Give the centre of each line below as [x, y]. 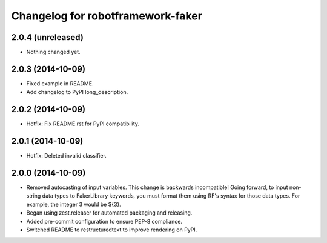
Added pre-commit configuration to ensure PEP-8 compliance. [104, 221]
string [34, 196]
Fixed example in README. [60, 83]
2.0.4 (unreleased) [48, 37]
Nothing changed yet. [54, 52]
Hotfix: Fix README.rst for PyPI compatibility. [83, 124]
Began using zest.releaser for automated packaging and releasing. [109, 213]
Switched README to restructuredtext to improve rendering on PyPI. [112, 230]
